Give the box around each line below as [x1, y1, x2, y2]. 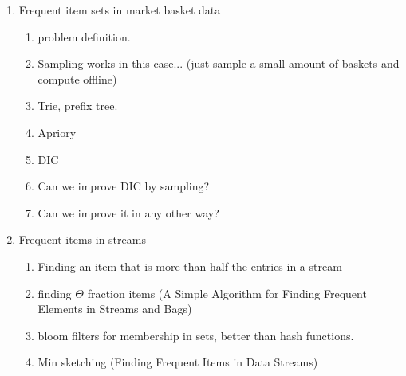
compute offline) [37, 70, 117, 87]
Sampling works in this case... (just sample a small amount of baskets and [37, 55, 400, 72]
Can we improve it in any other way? [37, 204, 219, 221]
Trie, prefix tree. [37, 97, 118, 114]
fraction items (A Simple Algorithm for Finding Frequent [87, 284, 367, 301]
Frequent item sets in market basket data [18, 2, 221, 18]
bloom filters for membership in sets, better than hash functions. [37, 327, 354, 343]
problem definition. [37, 28, 131, 45]
